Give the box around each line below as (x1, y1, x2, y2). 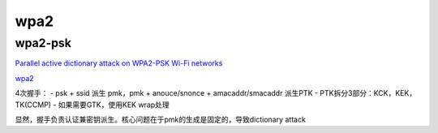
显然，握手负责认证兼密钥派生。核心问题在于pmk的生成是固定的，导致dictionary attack (15, 114, 306, 124)
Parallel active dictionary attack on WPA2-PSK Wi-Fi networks (15, 58, 223, 68)
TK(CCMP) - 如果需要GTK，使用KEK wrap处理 (15, 100, 170, 109)
